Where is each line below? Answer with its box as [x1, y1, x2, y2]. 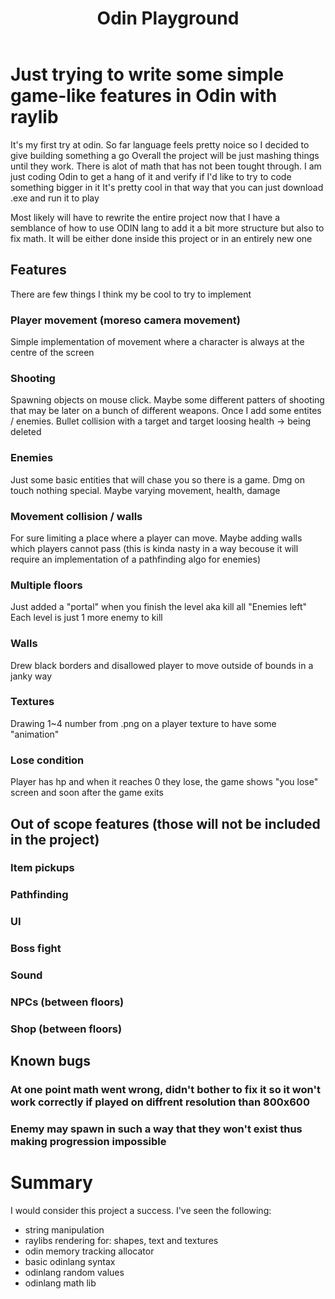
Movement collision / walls [10, 509, 143, 523]
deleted [10, 426, 42, 438]
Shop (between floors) [10, 1022, 123, 1036]
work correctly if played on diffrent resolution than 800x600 [10, 1095, 310, 1109]
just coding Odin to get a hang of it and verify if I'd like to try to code [10, 170, 292, 182]
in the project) [10, 831, 100, 848]
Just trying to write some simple [10, 63, 285, 86]
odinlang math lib [24, 1277, 97, 1289]
